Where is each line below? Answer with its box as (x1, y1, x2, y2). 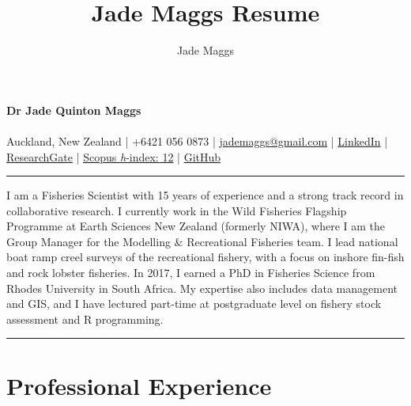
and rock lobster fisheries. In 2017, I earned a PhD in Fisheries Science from (6, 264, 375, 281)
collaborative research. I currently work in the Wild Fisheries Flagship (6, 202, 347, 218)
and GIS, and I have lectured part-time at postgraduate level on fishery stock (6, 295, 382, 312)
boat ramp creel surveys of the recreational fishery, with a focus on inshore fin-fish (6, 249, 405, 265)
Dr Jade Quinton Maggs (6, 101, 141, 118)
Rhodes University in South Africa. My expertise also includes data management (6, 279, 398, 296)
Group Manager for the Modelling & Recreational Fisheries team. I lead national (6, 233, 398, 249)
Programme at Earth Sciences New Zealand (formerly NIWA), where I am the (6, 218, 385, 234)
